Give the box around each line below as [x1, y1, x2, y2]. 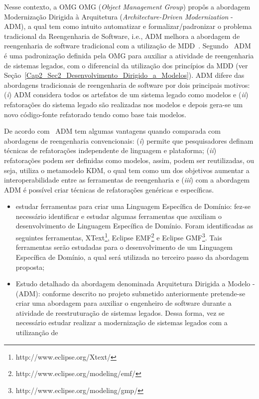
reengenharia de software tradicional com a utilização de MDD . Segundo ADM [4, 40, 251, 51]
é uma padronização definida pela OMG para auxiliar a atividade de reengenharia [4, 50, 254, 60]
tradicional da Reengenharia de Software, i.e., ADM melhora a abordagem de [4, 30, 240, 41]
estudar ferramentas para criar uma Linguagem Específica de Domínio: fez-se [15, 201, 251, 211]
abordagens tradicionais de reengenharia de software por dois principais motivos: [4, 79, 250, 90]
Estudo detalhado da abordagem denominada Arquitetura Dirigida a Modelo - [15, 278, 255, 289]
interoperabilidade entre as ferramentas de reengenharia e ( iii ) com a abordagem [4, 175, 250, 185]
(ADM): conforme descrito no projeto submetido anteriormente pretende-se [15, 288, 246, 298]
